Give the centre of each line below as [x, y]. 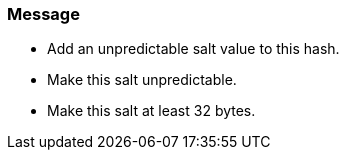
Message [43, 14]
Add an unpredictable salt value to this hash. [193, 49]
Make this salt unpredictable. [142, 80]
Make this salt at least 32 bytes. [151, 111]
